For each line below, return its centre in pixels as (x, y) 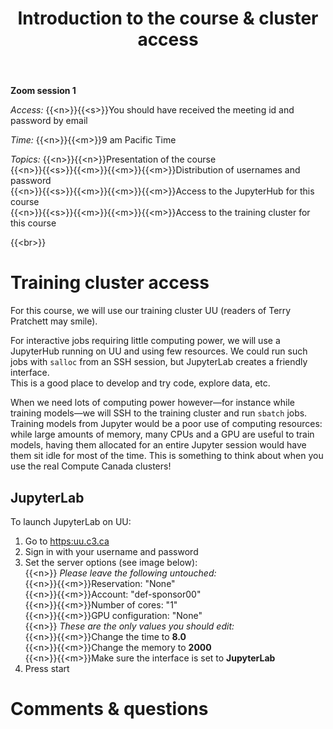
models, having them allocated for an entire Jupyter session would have (158, 445)
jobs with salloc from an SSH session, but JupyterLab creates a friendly (159, 362)
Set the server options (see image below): (111, 562)
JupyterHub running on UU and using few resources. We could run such (159, 351)
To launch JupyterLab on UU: (71, 521)
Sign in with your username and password (111, 551)
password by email (49, 121)
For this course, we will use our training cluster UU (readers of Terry (151, 311)
